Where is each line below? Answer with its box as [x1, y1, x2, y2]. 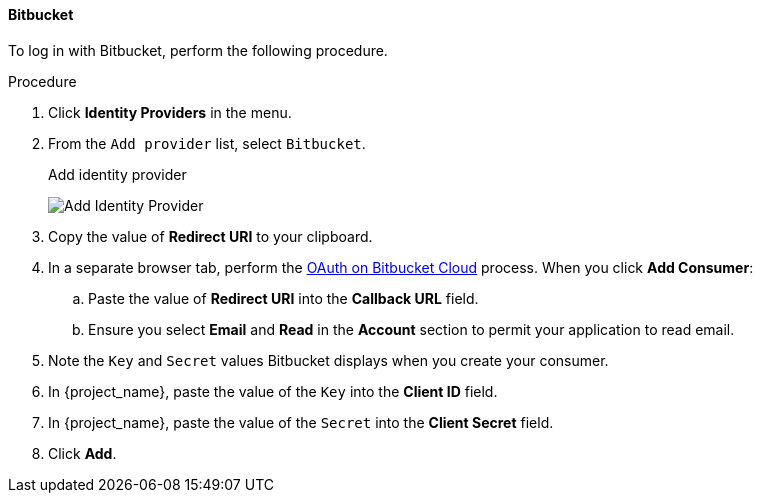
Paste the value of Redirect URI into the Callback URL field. [88, 289, 479, 307]
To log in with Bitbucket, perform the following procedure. [8, 41, 388, 59]
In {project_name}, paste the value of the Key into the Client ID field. [48, 382, 498, 400]
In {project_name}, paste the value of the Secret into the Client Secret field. [48, 413, 554, 431]
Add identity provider [48, 165, 187, 183]
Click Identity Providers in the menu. [48, 103, 292, 121]
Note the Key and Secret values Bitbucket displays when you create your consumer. [48, 351, 609, 369]
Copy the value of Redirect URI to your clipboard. [48, 227, 373, 245]
